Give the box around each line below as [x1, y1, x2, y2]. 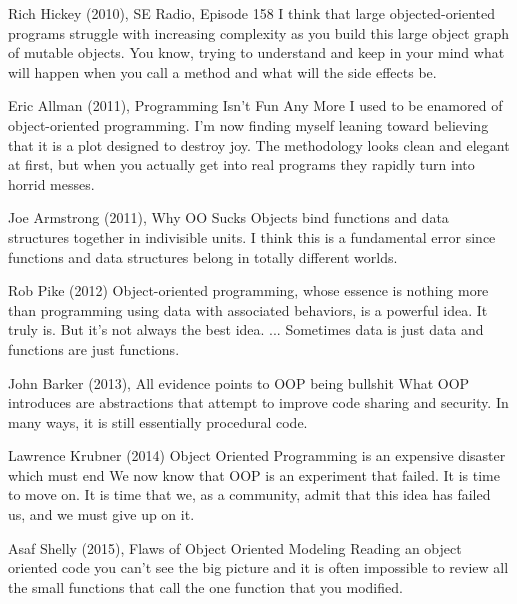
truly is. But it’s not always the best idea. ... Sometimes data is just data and [8, 319, 484, 340]
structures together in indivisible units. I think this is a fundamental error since [8, 226, 496, 247]
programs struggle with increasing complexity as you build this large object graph [8, 22, 510, 43]
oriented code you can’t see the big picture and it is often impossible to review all [8, 557, 509, 578]
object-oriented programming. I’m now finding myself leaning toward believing [8, 114, 489, 135]
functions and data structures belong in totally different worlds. [8, 246, 398, 267]
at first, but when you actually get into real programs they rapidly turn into [8, 154, 475, 175]
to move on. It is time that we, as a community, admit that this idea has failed [8, 484, 491, 505]
